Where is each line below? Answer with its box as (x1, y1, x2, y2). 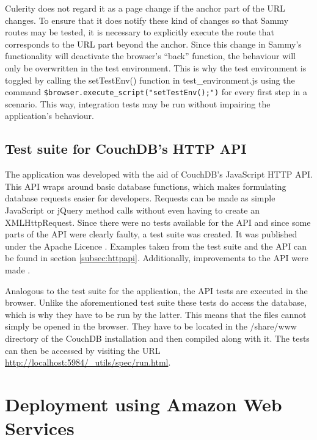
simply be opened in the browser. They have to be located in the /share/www (5, 320, 297, 333)
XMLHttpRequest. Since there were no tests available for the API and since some (5, 215, 311, 228)
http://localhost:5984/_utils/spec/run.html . (5, 356, 171, 369)
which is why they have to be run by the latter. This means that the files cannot (5, 308, 307, 320)
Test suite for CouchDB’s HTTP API (5, 139, 247, 158)
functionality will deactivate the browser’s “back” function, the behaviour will (5, 49, 296, 62)
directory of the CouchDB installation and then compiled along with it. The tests (5, 331, 310, 344)
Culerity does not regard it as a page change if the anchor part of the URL (5, 2, 285, 14)
